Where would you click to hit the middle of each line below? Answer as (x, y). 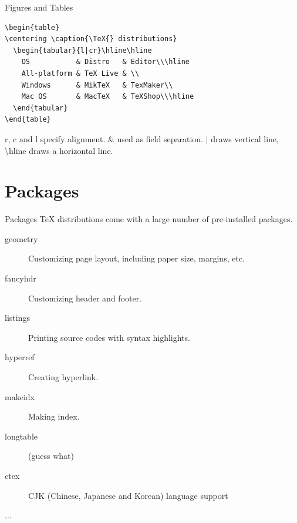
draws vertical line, (245, 138)
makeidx (20, 396)
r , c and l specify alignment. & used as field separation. (104, 138)
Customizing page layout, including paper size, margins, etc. (136, 258)
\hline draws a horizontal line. (59, 150)
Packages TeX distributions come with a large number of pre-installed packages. (149, 219)
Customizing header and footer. (85, 298)
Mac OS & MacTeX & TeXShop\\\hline (108, 97)
